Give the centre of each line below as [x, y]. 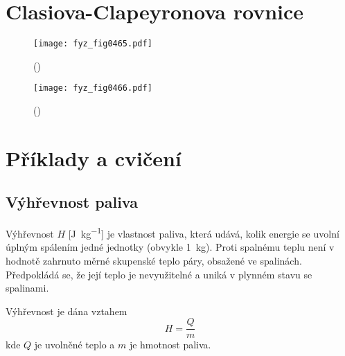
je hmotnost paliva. [170, 345]
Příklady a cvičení [94, 158]
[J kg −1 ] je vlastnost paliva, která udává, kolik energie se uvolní [204, 232]
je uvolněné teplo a [74, 345]
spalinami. [27, 288]
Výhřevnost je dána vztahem [67, 311]
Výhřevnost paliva [72, 202]
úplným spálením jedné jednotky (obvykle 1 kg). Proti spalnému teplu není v [170, 247]
